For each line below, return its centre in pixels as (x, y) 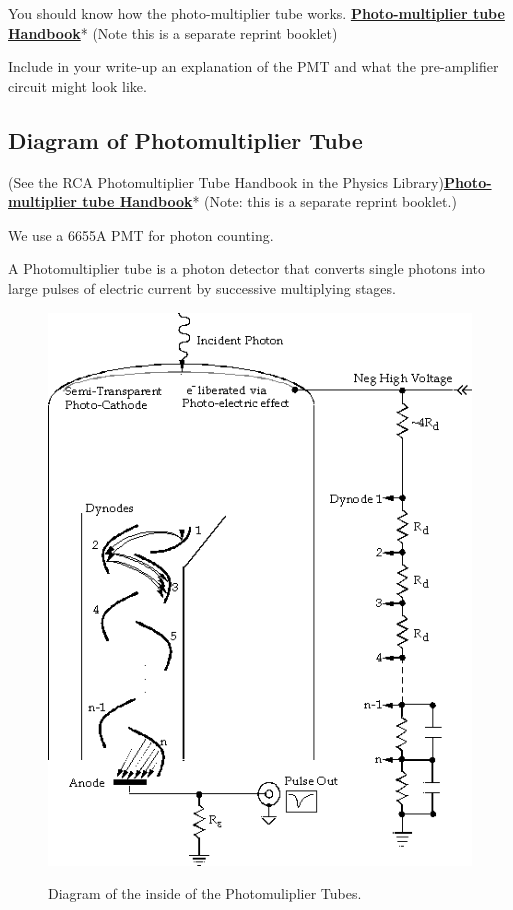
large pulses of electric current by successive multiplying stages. (202, 287)
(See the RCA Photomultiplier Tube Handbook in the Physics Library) (226, 181)
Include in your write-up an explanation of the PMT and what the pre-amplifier (253, 66)
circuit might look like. (77, 85)
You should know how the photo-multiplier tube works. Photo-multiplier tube (256, 13)
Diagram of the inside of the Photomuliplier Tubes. (205, 893)
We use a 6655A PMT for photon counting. (141, 234)
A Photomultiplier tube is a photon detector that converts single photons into (247, 268)
